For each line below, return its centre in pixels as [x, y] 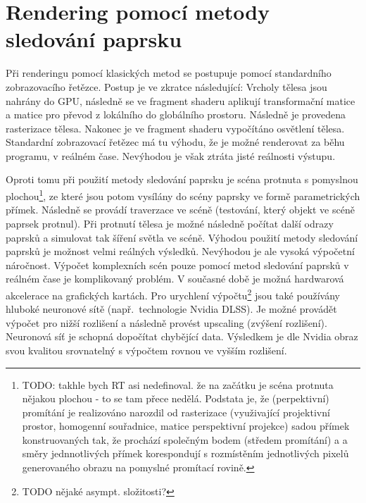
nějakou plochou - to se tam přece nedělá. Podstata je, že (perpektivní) [176, 398]
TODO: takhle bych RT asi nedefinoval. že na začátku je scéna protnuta [178, 384]
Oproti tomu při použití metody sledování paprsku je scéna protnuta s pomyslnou [182, 179]
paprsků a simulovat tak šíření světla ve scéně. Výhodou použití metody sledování [182, 237]
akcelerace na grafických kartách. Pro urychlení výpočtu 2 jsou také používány [173, 294]
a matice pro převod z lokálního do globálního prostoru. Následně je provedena [176, 114]
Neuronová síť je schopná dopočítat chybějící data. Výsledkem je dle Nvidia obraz [182, 336]
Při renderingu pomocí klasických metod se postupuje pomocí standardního [169, 73]
